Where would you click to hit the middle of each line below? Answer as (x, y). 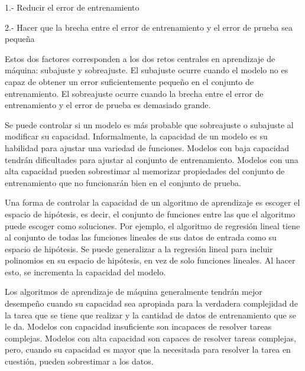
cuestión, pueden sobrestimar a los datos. (79, 361)
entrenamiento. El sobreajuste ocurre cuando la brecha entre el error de (134, 93)
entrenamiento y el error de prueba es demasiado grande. (108, 105)
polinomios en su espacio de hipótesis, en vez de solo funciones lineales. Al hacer (150, 260)
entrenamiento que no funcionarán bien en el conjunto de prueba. (123, 182)
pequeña (20, 39)
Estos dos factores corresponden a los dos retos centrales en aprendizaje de (140, 58)
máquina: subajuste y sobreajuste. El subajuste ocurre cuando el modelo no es (147, 70)
